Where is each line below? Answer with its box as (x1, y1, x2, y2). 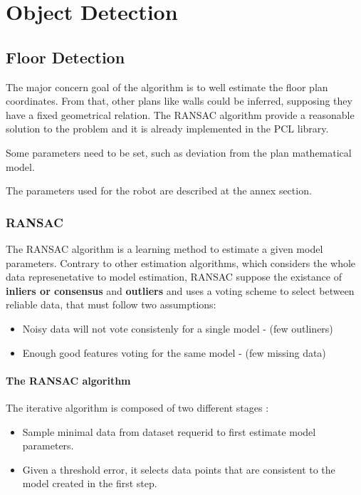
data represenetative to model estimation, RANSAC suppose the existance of (6, 269, 342, 284)
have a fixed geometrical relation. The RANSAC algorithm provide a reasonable (6, 107, 355, 122)
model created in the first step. (22, 476, 157, 491)
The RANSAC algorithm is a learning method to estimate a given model (6, 241, 323, 256)
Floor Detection (6, 46, 125, 68)
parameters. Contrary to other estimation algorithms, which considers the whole (6, 255, 356, 270)
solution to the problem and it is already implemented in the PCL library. (6, 121, 329, 136)
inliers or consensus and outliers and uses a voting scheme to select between (6, 283, 355, 298)
